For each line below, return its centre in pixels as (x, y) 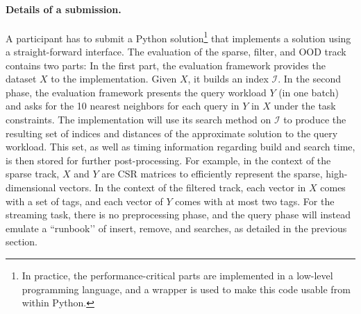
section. (22, 242)
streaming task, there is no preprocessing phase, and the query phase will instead (178, 215)
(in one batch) (309, 92)
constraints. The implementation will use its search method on (138, 120)
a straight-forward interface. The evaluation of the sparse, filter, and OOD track (176, 52)
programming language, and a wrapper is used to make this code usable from (186, 289)
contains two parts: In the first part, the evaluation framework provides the (166, 65)
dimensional (31, 187)
